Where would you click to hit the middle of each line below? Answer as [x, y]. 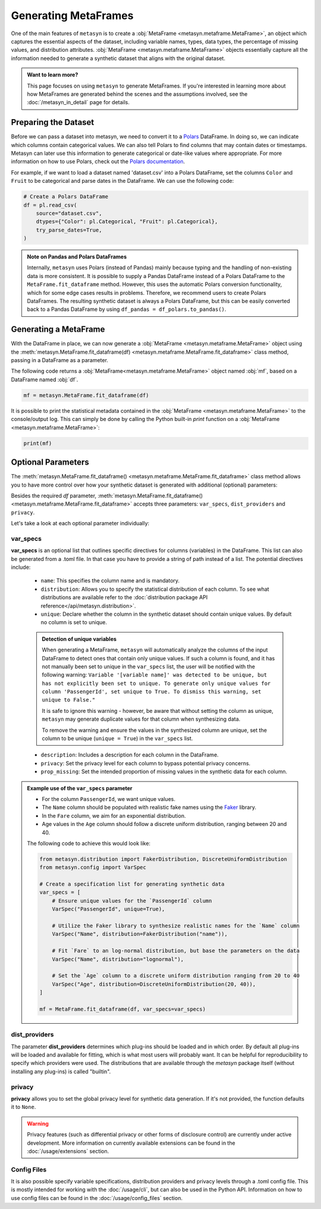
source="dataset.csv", [69, 213]
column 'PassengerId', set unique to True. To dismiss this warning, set [152, 692]
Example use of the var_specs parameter [80, 788]
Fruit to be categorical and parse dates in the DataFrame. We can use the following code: [122, 181]
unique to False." [69, 700]
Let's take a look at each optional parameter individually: [80, 524]
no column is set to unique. [74, 622]
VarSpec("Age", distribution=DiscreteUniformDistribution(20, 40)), [154, 984]
